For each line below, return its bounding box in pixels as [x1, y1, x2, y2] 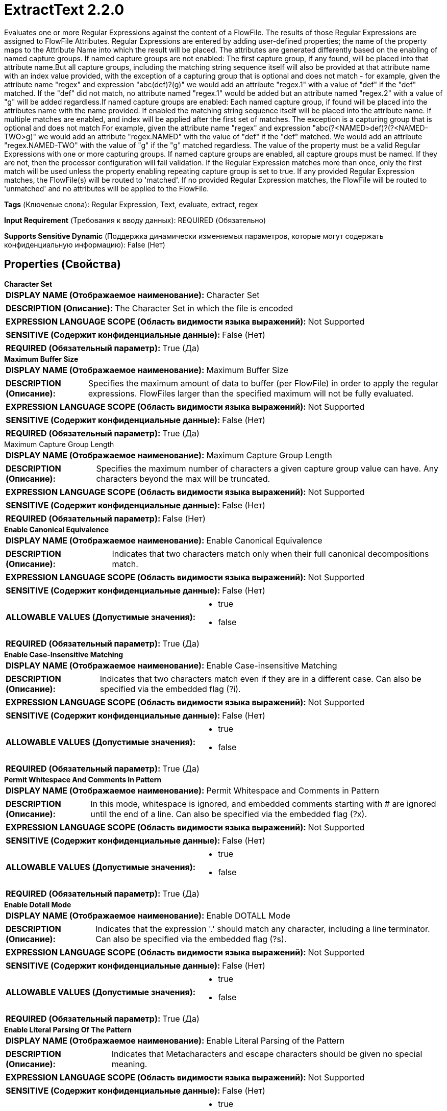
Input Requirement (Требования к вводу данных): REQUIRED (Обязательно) [4, 215, 266, 225]
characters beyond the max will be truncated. [96, 473, 270, 484]
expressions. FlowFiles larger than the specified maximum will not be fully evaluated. [88, 388, 414, 399]
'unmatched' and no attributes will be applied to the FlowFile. [4, 184, 209, 193]
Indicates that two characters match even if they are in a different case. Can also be [100, 673, 421, 684]
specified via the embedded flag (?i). [100, 683, 241, 694]
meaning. [111, 1058, 147, 1069]
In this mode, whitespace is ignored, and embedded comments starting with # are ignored [90, 798, 436, 809]
